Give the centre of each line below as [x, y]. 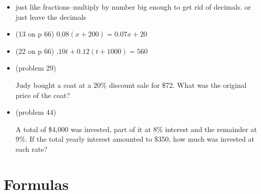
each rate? [32, 149]
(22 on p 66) [35, 51]
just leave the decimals [51, 17]
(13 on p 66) [35, 34]
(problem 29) [36, 68]
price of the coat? [43, 95]
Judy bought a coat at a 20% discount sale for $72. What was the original [131, 85]
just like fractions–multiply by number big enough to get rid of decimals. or [133, 7]
